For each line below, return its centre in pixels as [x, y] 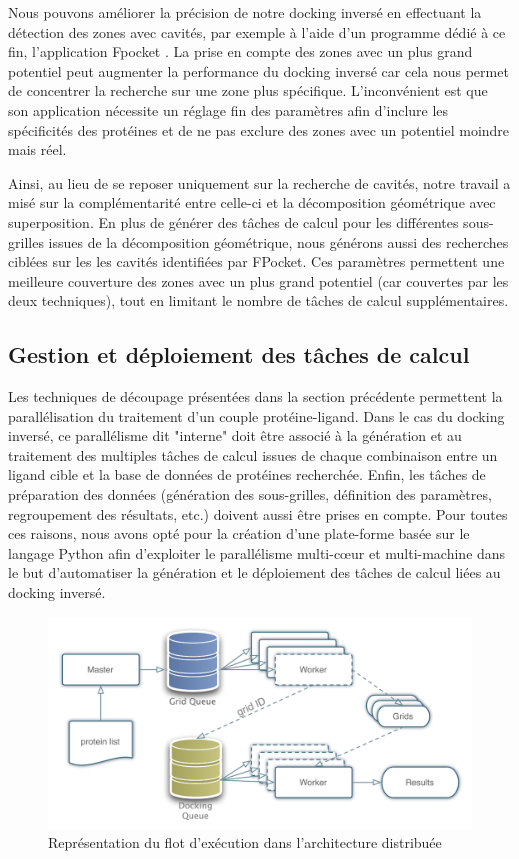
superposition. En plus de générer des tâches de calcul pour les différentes [233, 221]
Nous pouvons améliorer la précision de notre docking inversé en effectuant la [245, 12]
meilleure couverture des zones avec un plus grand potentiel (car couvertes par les [258, 280]
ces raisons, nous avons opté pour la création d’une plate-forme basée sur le [239, 533]
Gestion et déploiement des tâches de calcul [239, 354]
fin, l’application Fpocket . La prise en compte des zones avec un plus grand [240, 51]
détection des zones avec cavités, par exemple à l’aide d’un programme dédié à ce [257, 31]
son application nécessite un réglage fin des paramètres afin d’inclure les [228, 109]
